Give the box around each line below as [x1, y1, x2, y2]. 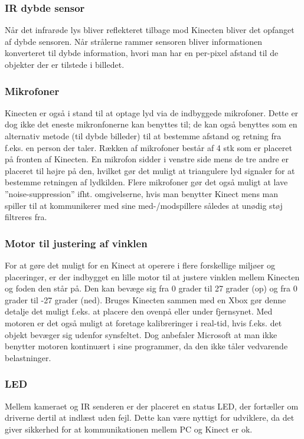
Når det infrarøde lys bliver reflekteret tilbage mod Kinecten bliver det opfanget [5, 24, 295, 36]
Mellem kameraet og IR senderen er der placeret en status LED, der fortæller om [5, 399, 299, 412]
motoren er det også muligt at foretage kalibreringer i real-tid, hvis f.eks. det [5, 316, 282, 329]
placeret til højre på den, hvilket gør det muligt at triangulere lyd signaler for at [5, 164, 295, 176]
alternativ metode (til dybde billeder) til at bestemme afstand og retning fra [5, 130, 282, 142]
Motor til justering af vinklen [5, 235, 148, 250]
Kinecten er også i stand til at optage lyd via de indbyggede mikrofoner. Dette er [5, 106, 299, 119]
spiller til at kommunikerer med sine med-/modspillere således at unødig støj [5, 199, 283, 211]
